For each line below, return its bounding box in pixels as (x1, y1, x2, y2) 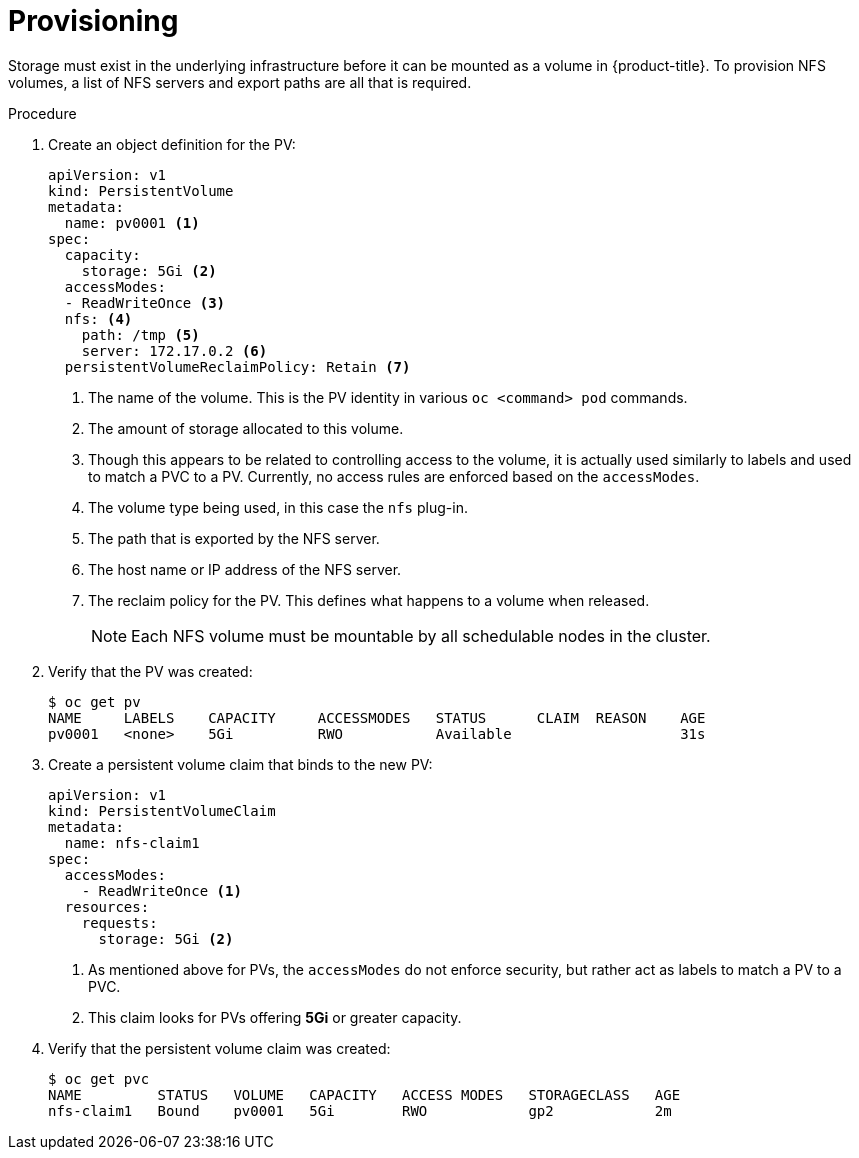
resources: (64, 898, 150, 915)
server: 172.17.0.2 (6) (81, 342, 268, 359)
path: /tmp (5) (81, 326, 200, 343)
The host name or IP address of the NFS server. (88, 560, 402, 578)
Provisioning (8, 4, 179, 38)
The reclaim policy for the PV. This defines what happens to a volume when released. (88, 591, 650, 609)
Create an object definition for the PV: (48, 135, 296, 153)
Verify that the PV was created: (48, 662, 253, 680)
